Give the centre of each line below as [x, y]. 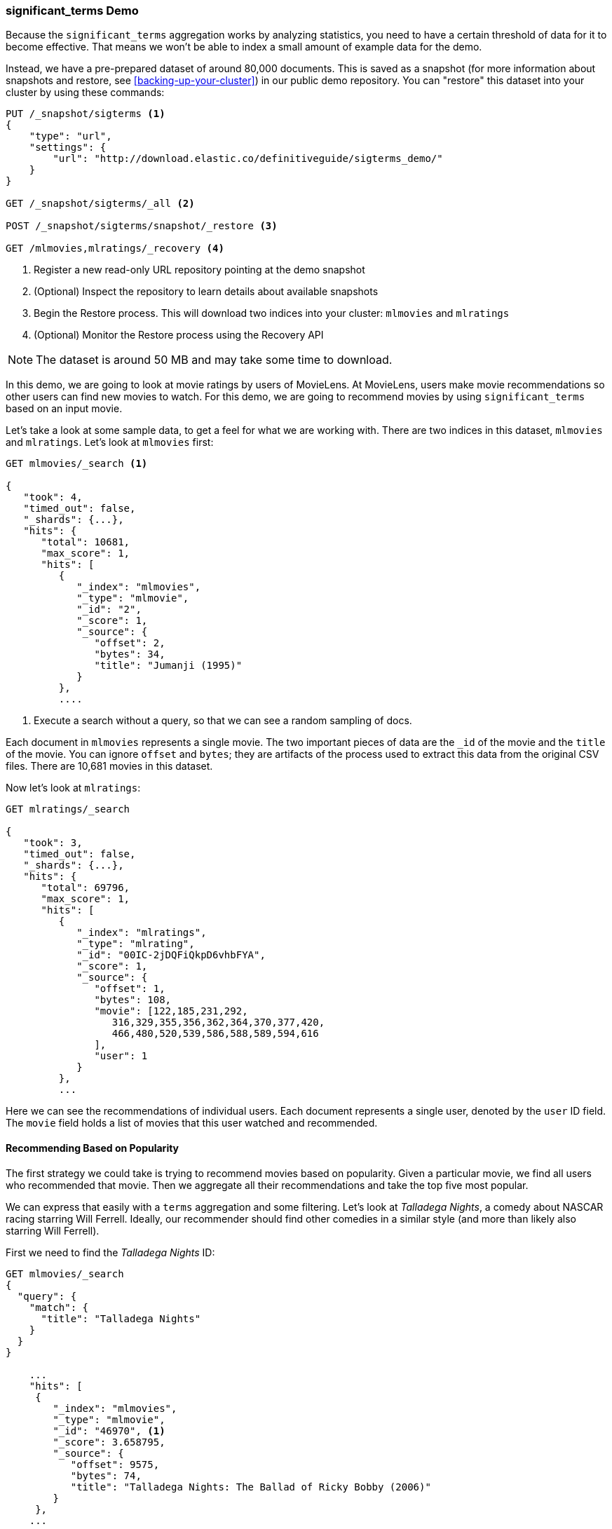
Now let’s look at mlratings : [73, 788]
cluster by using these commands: [85, 93]
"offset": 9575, [115, 1464]
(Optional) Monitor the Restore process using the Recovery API [179, 335]
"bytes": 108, [133, 1000]
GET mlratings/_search [68, 809]
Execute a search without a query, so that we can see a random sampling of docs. [223, 721]
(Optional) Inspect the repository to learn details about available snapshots [206, 292]
